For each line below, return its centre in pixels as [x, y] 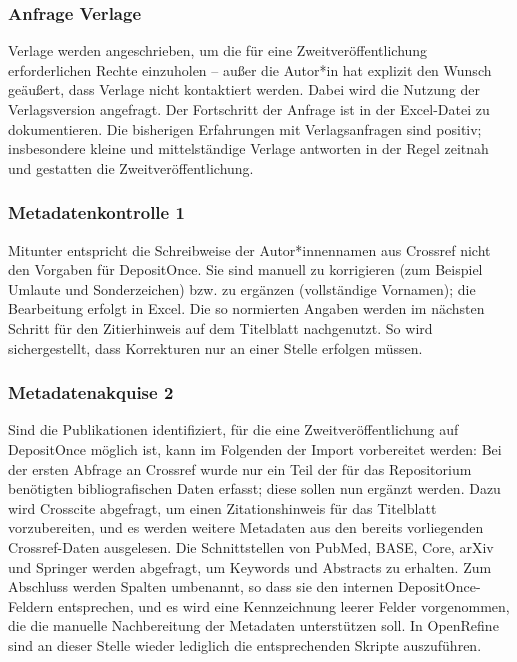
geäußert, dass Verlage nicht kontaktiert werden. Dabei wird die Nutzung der [244, 89]
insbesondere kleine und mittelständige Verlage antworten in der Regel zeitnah [248, 148]
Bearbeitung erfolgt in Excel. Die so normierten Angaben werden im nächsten [246, 308]
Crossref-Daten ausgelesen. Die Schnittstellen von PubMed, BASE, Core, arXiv [251, 546]
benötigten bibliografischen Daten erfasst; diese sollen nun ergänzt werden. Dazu [254, 488]
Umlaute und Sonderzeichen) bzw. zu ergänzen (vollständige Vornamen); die [242, 288]
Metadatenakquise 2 [91, 392]
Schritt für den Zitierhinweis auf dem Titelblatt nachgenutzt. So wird [220, 327]
